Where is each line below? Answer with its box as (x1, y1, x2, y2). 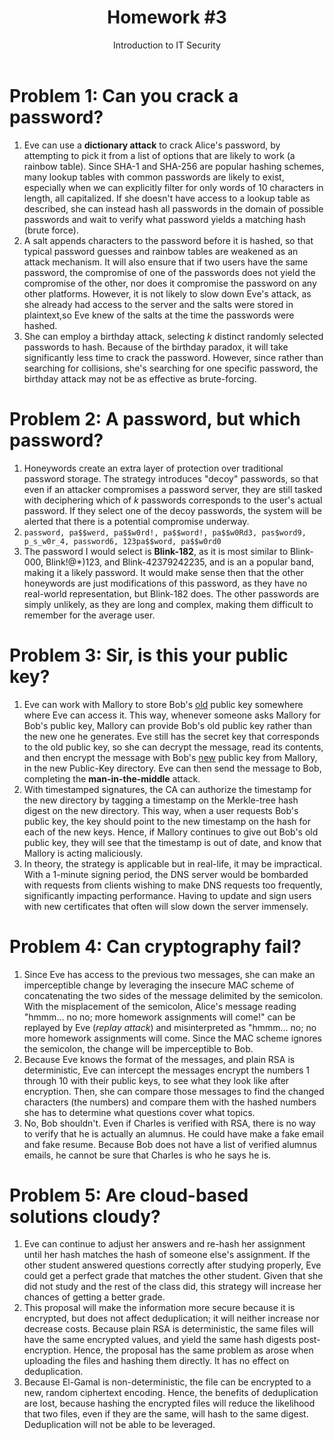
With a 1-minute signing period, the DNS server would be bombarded (23, 868, 309, 880)
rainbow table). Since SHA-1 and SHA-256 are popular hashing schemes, (23, 160, 325, 172)
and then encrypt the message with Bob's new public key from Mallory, (23, 751, 318, 763)
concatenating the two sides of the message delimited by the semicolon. (23, 989, 324, 1001)
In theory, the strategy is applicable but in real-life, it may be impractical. (23, 857, 323, 870)
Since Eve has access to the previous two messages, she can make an (23, 968, 316, 980)
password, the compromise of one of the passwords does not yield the (23, 266, 316, 278)
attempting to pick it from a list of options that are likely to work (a (23, 149, 296, 161)
